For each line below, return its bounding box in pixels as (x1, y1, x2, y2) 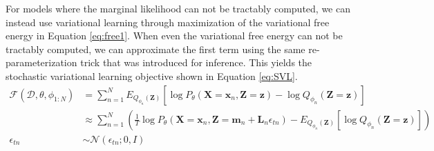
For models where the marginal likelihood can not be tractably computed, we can (6, 1, 350, 15)
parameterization (6, 55, 77, 70)
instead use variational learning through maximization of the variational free (6, 14, 330, 29)
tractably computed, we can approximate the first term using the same (6, 41, 305, 56)
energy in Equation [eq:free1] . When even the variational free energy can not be (6, 28, 343, 43)
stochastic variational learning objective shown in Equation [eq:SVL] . (6, 68, 298, 83)
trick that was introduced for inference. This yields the (80, 55, 312, 70)
